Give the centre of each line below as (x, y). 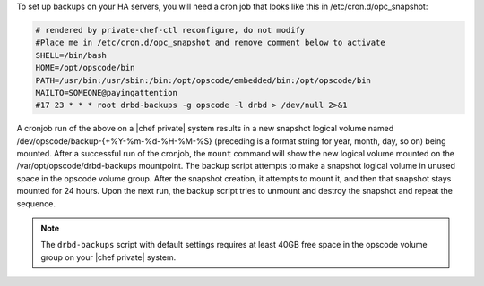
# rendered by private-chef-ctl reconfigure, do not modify (170, 30)
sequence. (36, 203)
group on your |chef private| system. (108, 257)
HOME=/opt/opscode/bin (85, 68)
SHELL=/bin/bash (71, 55)
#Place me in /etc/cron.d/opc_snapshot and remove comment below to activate (210, 43)
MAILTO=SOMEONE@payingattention (107, 93)
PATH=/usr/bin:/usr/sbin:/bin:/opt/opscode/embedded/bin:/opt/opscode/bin (203, 80)
